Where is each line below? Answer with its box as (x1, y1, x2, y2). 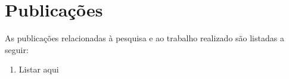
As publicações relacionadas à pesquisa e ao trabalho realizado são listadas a (5, 32, 284, 44)
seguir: (5, 43, 29, 55)
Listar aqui (18, 63, 59, 75)
